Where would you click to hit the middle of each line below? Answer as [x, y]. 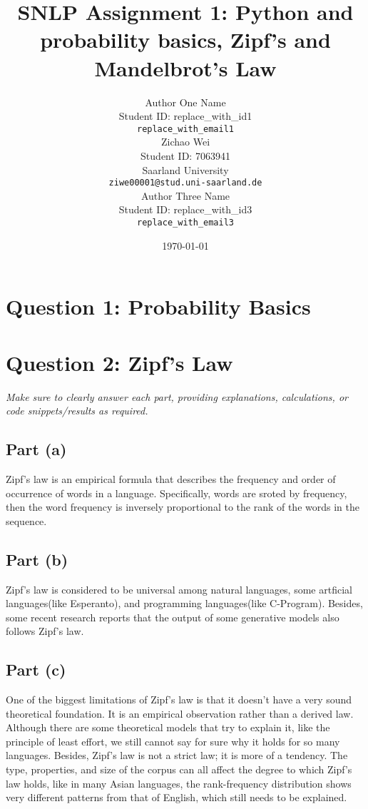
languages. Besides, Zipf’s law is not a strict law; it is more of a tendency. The [177, 755]
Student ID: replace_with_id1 [185, 116]
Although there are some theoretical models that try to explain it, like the [168, 727]
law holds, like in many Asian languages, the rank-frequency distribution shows [179, 783]
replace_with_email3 [185, 222]
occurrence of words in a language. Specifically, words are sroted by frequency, [177, 493]
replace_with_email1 [185, 129]
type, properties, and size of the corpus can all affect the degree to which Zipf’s [179, 769]
